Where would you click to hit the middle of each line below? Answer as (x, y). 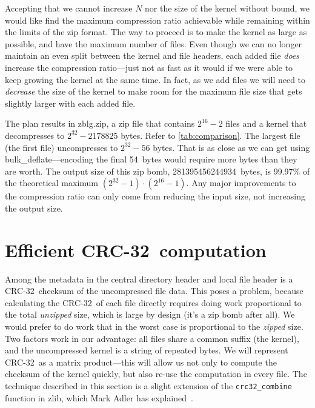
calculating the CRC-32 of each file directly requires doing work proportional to (153, 302)
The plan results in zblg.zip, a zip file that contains (100, 123)
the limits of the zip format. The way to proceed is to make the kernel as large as (156, 32)
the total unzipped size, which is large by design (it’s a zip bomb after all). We (150, 314)
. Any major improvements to (241, 183)
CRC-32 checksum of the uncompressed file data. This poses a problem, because (154, 291)
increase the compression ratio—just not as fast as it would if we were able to (149, 67)
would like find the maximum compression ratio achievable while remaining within (157, 20)
